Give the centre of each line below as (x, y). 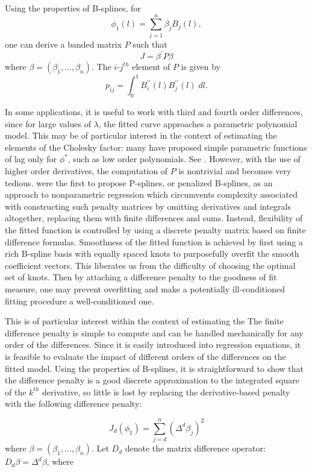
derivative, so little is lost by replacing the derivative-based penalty (166, 392)
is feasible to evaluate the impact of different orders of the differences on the (145, 356)
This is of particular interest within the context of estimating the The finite (144, 321)
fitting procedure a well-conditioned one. (80, 301)
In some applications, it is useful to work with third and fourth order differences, (154, 112)
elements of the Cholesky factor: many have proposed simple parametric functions (156, 147)
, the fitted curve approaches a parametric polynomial (198, 123)
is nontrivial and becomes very (235, 171)
